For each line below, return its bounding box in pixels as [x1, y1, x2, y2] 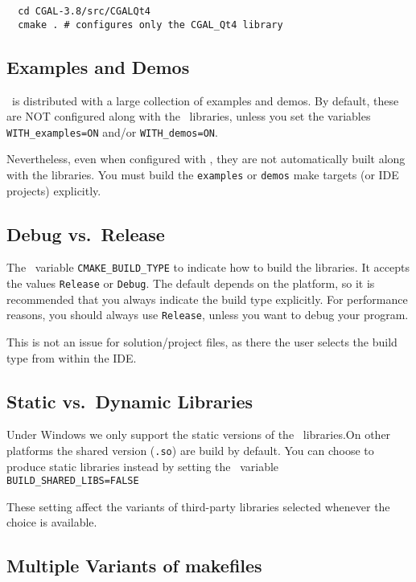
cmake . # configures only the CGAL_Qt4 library [18, 18, 283, 31]
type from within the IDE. [6, 349, 137, 366]
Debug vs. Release [6, 221, 165, 246]
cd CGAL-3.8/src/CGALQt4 [18, 6, 150, 17]
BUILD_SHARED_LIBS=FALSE [6, 475, 139, 487]
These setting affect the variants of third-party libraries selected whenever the [6, 498, 390, 514]
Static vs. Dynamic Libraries [6, 388, 253, 413]
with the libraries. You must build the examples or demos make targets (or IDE [6, 166, 399, 182]
